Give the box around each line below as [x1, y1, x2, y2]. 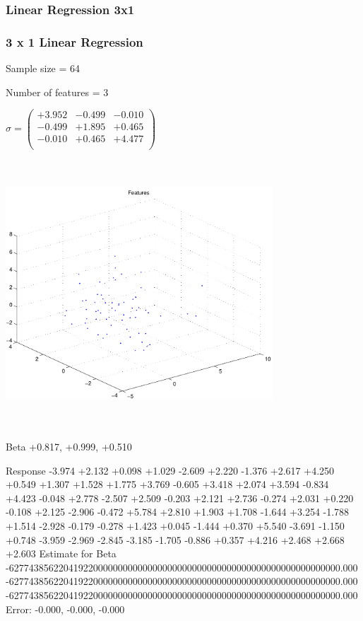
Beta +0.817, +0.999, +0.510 [6, 439, 132, 453]
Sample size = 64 [6, 61, 81, 76]
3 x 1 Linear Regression [6, 33, 143, 50]
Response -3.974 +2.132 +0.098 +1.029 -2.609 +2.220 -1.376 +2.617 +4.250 [6, 463, 335, 477]
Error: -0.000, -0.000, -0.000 [6, 601, 125, 616]
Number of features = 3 [6, 84, 109, 99]
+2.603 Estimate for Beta [6, 546, 117, 561]
